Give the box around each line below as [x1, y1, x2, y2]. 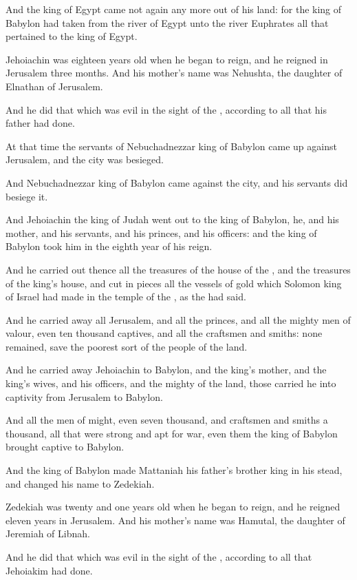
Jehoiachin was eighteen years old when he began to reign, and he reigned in [6, 52, 328, 66]
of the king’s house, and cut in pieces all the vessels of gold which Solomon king [6, 276, 342, 290]
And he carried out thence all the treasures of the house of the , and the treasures [6, 262, 351, 276]
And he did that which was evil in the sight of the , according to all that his [6, 102, 327, 116]
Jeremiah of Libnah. [6, 526, 90, 541]
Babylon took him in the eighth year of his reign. [6, 239, 213, 253]
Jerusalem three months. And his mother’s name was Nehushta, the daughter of [6, 65, 343, 80]
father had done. [6, 116, 75, 130]
